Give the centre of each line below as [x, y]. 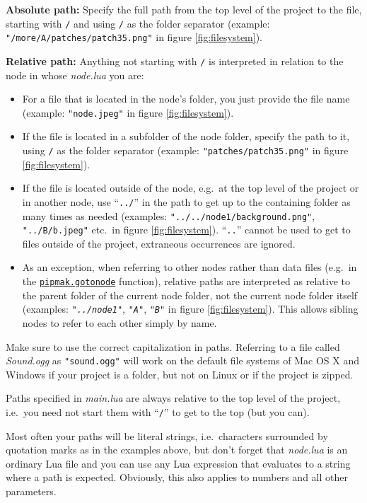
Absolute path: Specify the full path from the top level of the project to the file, [184, 9]
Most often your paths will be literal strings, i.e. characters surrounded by [167, 435]
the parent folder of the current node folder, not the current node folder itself [190, 295]
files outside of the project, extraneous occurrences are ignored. [159, 243]
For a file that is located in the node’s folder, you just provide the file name [186, 99]
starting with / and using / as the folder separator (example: [138, 23]
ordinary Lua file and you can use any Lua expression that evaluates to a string [178, 463]
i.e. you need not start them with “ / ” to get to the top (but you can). [158, 411]
